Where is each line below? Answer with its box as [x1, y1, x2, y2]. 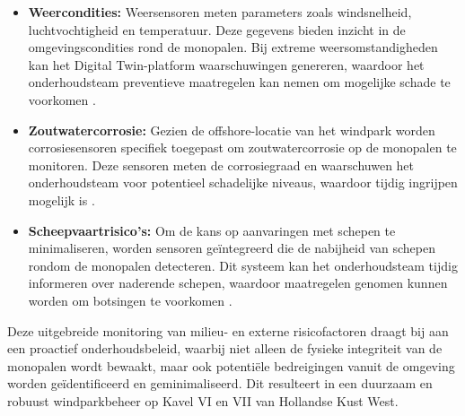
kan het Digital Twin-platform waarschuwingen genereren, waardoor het [28, 55, 425, 74]
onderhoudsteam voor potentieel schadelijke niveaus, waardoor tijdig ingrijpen [28, 173, 458, 192]
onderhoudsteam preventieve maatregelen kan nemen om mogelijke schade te [28, 73, 451, 91]
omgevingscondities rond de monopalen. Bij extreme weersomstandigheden [28, 38, 438, 56]
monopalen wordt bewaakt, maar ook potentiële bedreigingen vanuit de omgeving [7, 356, 455, 375]
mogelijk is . [28, 190, 95, 209]
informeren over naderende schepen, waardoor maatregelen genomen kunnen [28, 273, 448, 292]
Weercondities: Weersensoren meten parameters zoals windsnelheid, [28, 3, 412, 21]
